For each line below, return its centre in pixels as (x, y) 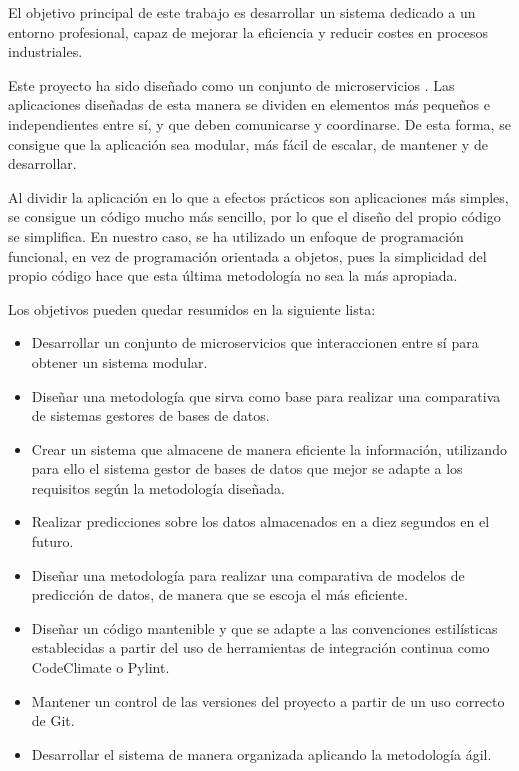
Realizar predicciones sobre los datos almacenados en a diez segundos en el (260, 521)
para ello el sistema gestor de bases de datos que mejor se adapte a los (247, 468)
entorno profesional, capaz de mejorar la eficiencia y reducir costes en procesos (248, 31)
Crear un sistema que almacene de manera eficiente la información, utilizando (269, 448)
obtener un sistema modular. (119, 361)
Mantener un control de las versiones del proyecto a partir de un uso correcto (268, 700)
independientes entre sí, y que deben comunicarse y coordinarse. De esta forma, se (259, 123)
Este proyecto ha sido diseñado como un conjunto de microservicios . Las (231, 84)
